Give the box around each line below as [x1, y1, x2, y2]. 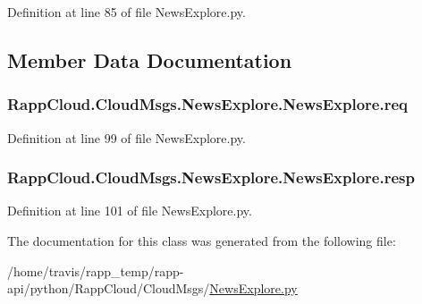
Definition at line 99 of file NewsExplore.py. [7, 128, 246, 147]
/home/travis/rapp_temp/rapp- [7, 261, 184, 280]
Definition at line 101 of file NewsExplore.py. [7, 201, 252, 220]
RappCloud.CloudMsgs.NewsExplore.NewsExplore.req [7, 93, 408, 115]
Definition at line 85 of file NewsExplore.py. [7, 3, 246, 21]
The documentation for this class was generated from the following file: [7, 232, 396, 249]
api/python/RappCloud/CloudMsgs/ [7, 279, 210, 298]
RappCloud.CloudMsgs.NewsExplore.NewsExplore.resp [7, 166, 415, 189]
